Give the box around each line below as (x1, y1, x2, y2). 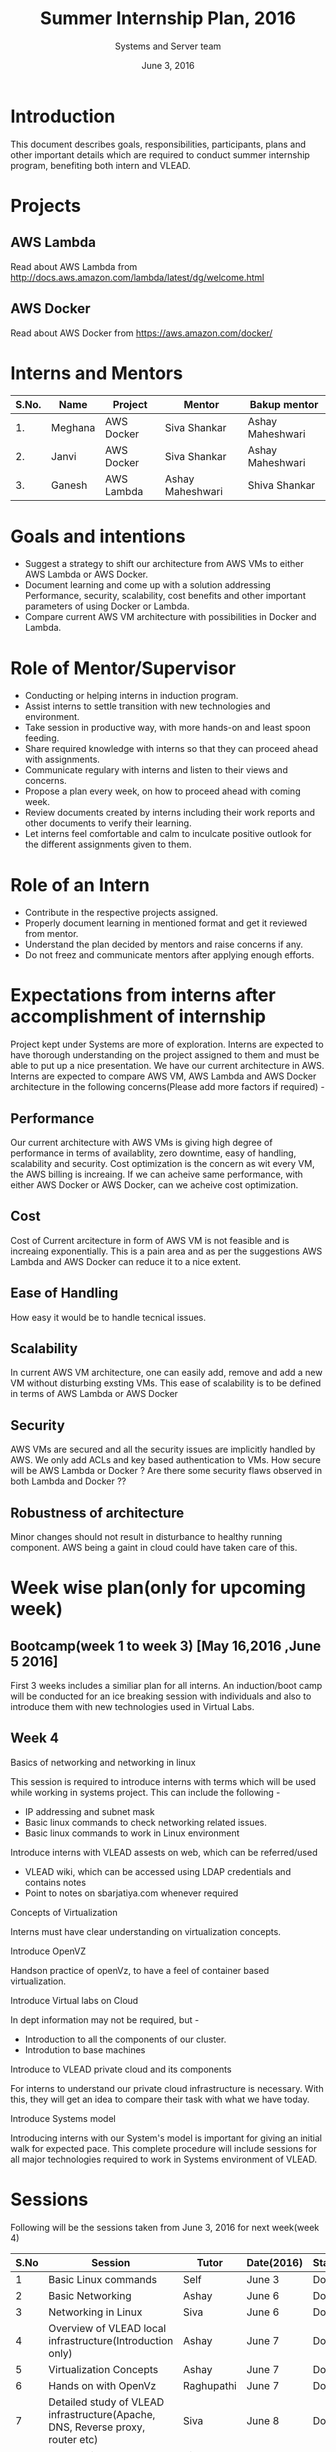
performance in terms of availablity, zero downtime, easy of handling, (10, 1147, 297, 1159)
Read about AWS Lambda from (10, 260, 138, 272)
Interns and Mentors (10, 362, 183, 384)
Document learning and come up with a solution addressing (24, 579, 272, 591)
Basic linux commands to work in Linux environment (24, 1827, 240, 1839)
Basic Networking (48, 2288, 132, 2302)
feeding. (24, 732, 60, 744)
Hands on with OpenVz (48, 2378, 157, 2392)
